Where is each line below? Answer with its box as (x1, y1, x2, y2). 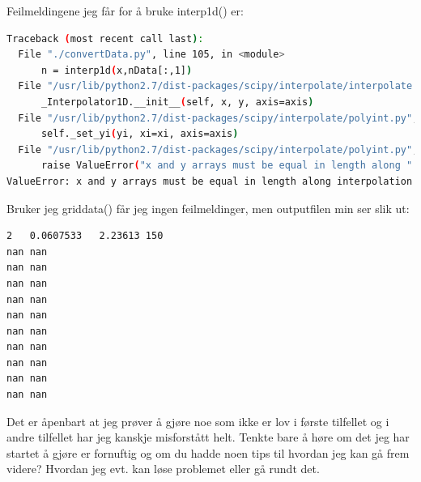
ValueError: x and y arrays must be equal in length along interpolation (6, 175, 413, 187)
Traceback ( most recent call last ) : (6, 32, 204, 45)
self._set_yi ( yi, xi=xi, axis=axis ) (40, 128, 239, 140)
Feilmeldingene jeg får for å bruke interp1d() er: (6, 2, 244, 19)
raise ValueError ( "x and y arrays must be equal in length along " (40, 160, 413, 172)
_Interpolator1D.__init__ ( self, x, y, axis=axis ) (40, 96, 314, 108)
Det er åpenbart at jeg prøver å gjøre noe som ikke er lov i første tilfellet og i (6, 412, 389, 429)
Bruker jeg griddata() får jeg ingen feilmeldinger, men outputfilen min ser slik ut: (6, 199, 410, 216)
